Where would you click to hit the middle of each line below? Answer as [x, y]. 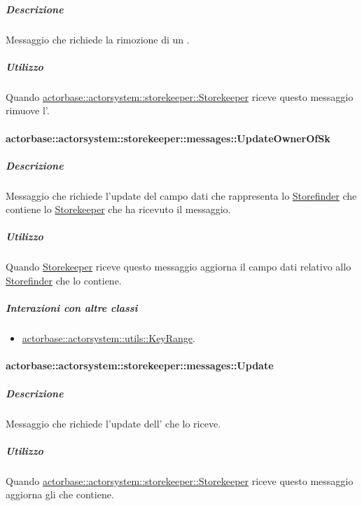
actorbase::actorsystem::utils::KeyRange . [109, 338]
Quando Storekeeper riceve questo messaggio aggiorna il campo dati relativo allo [179, 267]
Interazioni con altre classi [72, 308]
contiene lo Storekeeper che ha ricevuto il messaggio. [118, 209]
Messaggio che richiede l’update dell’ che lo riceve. [113, 423]
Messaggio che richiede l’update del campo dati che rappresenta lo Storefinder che [181, 195]
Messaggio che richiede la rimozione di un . [98, 39]
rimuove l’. [28, 110]
